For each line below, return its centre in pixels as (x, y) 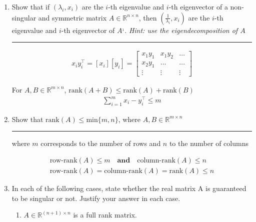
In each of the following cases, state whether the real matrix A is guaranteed (129, 188)
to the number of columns (209, 143)
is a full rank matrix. (105, 215)
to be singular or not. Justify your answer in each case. (96, 198)
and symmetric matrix (72, 17)
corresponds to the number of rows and (101, 143)
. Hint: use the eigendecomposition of (181, 30)
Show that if (31, 6)
